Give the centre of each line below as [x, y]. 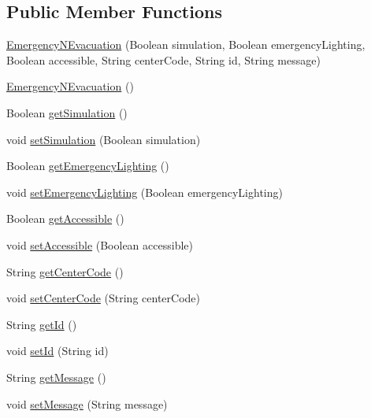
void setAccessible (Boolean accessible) [100, 244]
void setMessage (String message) [87, 403]
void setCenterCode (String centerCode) [103, 298]
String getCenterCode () [65, 271]
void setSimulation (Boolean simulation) [104, 139]
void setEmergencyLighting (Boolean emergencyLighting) [145, 192]
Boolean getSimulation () [67, 112]
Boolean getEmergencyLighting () [88, 166]
